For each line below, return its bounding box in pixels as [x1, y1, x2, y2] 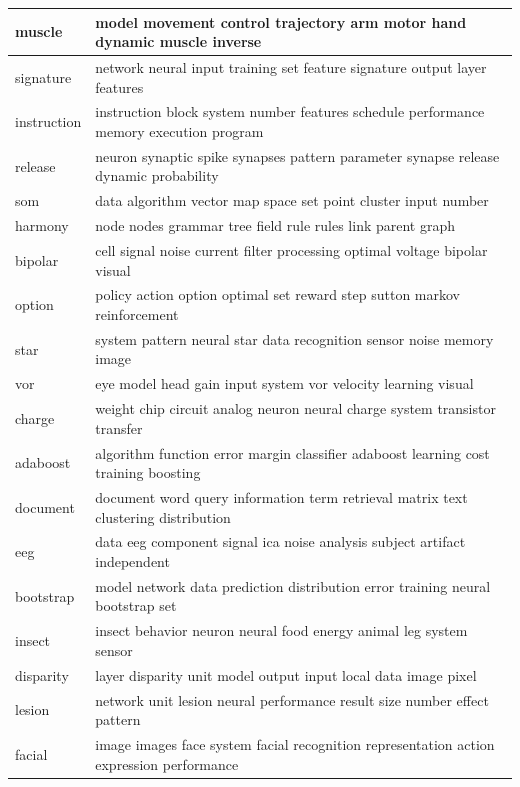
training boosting [95, 462, 201, 483]
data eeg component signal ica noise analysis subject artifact [95, 531, 466, 552]
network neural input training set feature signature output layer [95, 56, 487, 77]
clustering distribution [95, 506, 231, 527]
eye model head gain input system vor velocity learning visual [95, 373, 474, 394]
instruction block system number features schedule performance [95, 101, 485, 122]
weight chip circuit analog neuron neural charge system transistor [95, 398, 496, 419]
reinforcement [95, 303, 179, 324]
